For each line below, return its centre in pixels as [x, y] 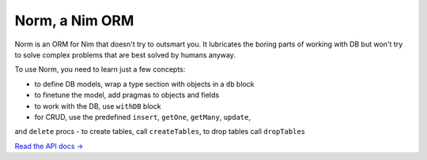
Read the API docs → [49, 146]
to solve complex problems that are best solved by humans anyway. [125, 54]
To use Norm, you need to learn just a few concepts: [100, 69]
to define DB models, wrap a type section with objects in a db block [144, 84]
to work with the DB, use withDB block [98, 106]
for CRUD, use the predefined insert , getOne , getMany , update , [142, 117]
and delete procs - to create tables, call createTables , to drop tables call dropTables [160, 132]
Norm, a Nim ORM [74, 20]
